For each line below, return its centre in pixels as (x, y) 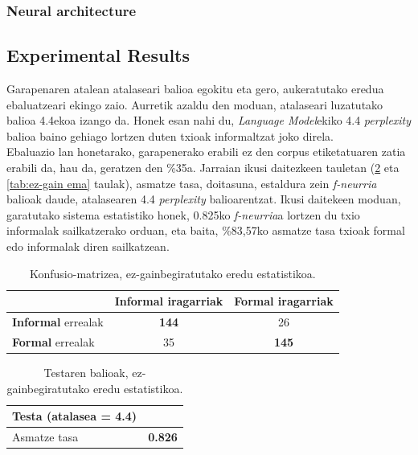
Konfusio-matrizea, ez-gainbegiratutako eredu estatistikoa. (172, 273)
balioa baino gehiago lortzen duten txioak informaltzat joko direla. (170, 135)
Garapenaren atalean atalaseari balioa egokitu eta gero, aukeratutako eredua (195, 89)
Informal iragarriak (169, 301)
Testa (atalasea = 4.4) (75, 416)
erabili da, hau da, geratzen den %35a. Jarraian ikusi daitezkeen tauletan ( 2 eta (203, 168)
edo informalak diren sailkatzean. (88, 246)
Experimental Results (98, 55)
